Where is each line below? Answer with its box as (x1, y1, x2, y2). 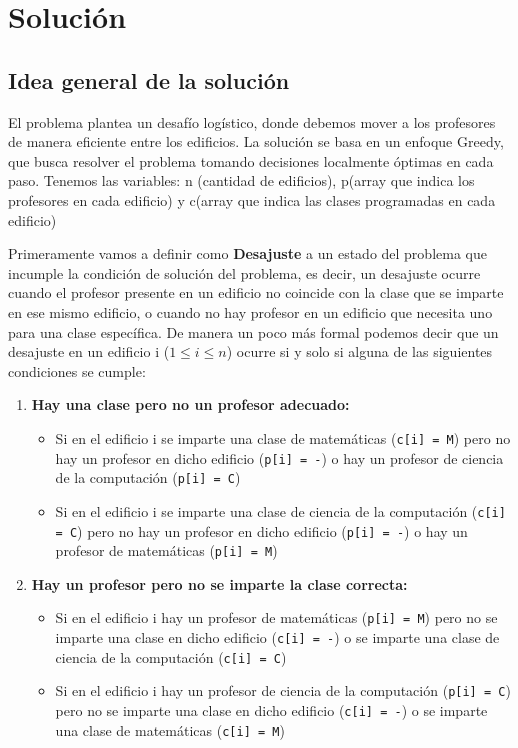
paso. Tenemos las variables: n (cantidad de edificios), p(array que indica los (8, 170, 475, 191)
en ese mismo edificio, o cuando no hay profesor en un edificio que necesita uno (8, 301, 493, 322)
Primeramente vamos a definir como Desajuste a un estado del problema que (8, 243, 487, 264)
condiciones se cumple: (8, 360, 146, 381)
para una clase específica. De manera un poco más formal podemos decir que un (8, 321, 499, 342)
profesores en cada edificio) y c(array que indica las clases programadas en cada (8, 189, 496, 210)
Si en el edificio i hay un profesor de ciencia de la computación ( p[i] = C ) (55, 680, 511, 701)
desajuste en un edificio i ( (8, 341, 170, 362)
